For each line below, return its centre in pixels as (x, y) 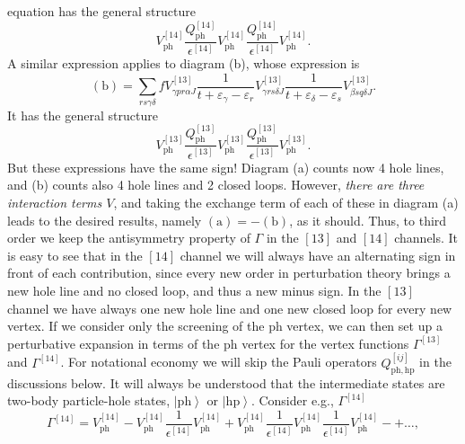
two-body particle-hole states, (89, 400)
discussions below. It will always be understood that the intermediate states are (226, 382)
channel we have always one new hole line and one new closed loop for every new (230, 308)
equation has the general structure (101, 11)
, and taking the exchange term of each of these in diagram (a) (286, 202)
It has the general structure (83, 115)
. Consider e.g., (292, 400)
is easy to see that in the (75, 255)
